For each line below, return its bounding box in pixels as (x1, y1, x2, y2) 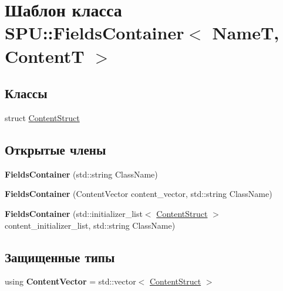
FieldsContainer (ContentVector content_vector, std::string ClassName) (5, 188, 272, 200)
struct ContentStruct (5, 111, 80, 123)
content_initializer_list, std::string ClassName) (5, 219, 176, 231)
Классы (5, 84, 48, 102)
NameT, (212, 21, 279, 45)
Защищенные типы (5, 247, 115, 266)
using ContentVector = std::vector (5, 275, 136, 287)
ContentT (5, 44, 85, 68)
